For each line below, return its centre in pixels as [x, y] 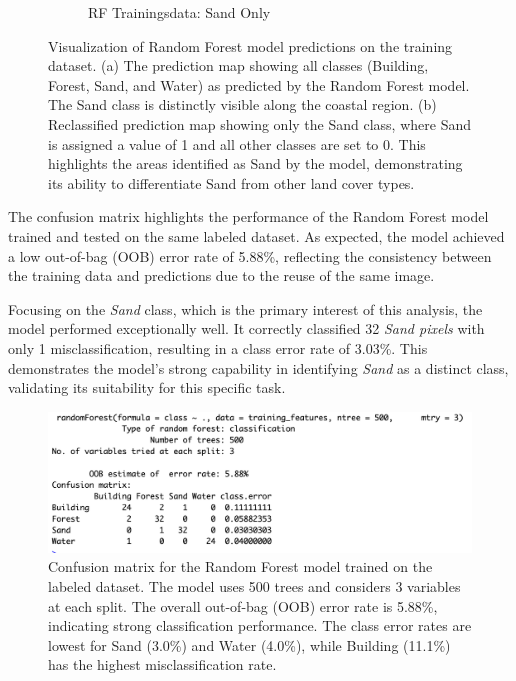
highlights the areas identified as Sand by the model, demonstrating [255, 163]
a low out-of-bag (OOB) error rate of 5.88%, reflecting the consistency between [250, 255]
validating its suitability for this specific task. [147, 387]
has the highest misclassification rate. [162, 664]
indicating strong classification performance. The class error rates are [260, 625]
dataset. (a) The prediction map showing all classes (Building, [238, 65]
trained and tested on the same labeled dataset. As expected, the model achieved [256, 235]
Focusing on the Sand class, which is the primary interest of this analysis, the [245, 308]
